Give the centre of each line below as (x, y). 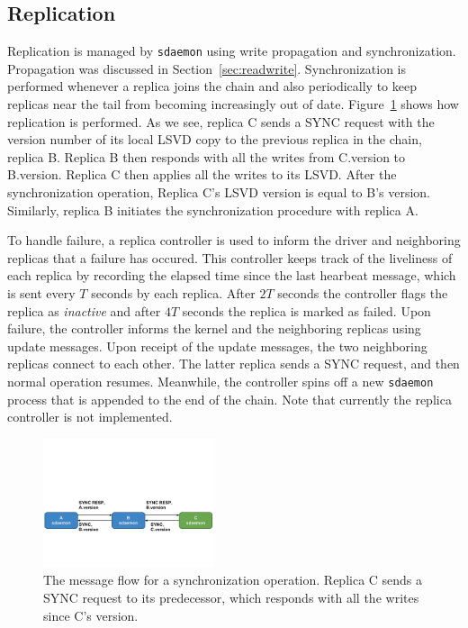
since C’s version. (91, 615)
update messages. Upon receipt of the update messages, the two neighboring (217, 346)
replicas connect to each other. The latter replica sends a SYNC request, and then (234, 364)
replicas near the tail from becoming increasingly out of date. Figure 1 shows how (233, 104)
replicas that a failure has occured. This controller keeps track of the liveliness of (230, 257)
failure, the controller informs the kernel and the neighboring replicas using (214, 328)
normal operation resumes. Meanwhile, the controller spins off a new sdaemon (220, 381)
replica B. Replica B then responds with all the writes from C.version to (207, 156)
